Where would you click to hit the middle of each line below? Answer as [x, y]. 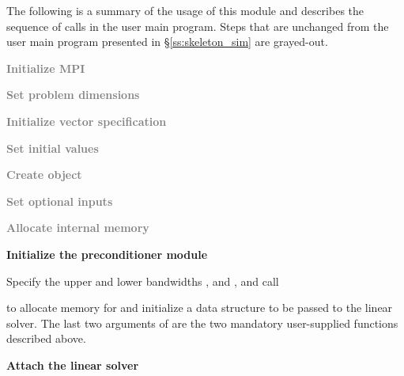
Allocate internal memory [78, 228]
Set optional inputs [60, 201]
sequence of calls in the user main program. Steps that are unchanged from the [198, 26]
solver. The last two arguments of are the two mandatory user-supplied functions [202, 323]
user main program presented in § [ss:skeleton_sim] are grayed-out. [167, 42]
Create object [44, 175]
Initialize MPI [46, 68]
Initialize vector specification [87, 121]
